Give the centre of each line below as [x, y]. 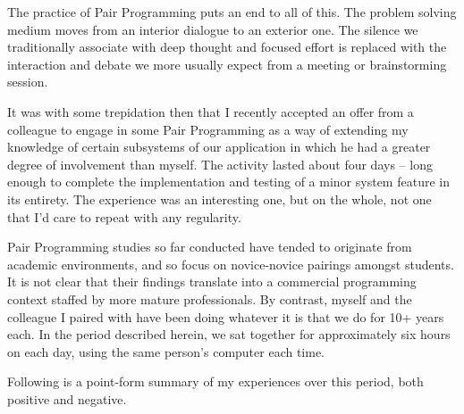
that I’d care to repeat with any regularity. [124, 216]
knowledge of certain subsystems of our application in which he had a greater [219, 147]
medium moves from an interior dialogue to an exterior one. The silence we [213, 29]
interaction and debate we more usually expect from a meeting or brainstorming [227, 64]
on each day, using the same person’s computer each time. [166, 351]
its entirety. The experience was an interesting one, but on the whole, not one [219, 199]
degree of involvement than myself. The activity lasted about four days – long [220, 164]
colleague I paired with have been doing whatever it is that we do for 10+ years [226, 316]
